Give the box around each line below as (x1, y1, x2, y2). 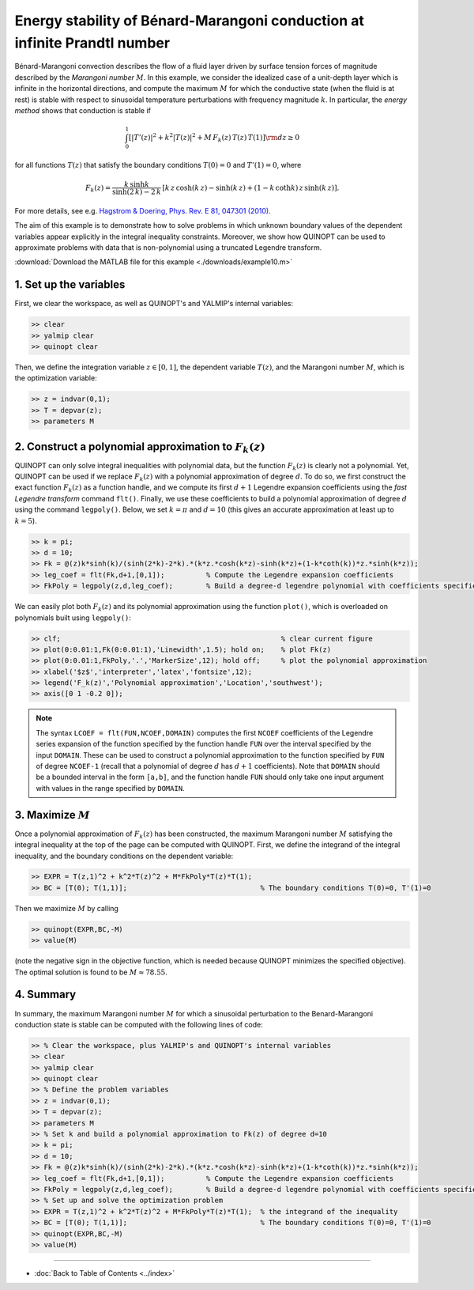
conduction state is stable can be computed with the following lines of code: (14, 1020, 264, 1029)
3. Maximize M (14, 808, 91, 822)
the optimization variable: (14, 373, 98, 383)
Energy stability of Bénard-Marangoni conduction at (14, 12, 365, 29)
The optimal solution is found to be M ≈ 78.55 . (14, 967, 167, 977)
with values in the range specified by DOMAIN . (36, 783, 185, 793)
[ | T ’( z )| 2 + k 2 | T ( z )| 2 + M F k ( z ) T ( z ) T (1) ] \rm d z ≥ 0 (128, 131, 300, 144)
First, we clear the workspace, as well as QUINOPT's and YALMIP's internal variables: (14, 299, 294, 308)
